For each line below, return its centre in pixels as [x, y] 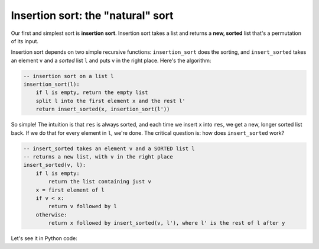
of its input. [25, 41]
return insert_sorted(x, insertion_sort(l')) [103, 109]
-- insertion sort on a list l [69, 76]
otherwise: [51, 215]
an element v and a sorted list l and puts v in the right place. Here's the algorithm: [111, 60]
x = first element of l [70, 190]
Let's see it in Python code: [44, 238]
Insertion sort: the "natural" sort [92, 15]
